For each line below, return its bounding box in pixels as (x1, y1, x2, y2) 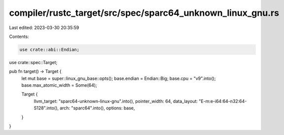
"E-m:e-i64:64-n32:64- (199, 98, 247, 104)
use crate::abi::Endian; (19, 47, 80, 52)
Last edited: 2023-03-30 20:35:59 (9, 25, 79, 31)
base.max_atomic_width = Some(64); (21, 82, 97, 88)
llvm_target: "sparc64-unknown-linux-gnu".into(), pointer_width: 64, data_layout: (34, 98, 198, 104)
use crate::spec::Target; (9, 59, 58, 65)
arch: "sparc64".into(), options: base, (59, 105, 135, 111)
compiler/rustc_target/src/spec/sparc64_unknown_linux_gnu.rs (9, 7, 280, 18)
